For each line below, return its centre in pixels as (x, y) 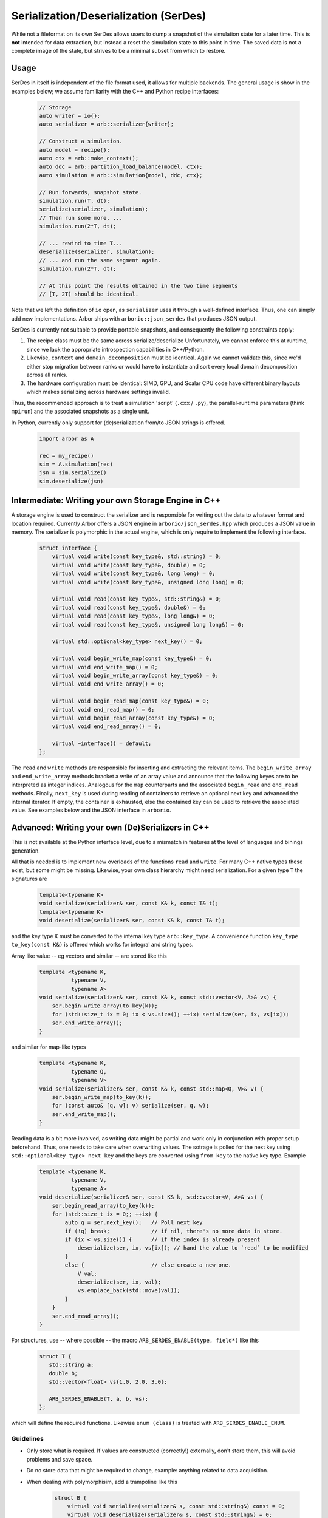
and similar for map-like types (49, 1047)
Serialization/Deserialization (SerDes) (109, 16)
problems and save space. (60, 1459)
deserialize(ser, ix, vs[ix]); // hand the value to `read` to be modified (193, 1248)
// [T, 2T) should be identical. (89, 294)
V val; (87, 1273)
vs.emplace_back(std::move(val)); (129, 1291)
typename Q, (89, 1071)
